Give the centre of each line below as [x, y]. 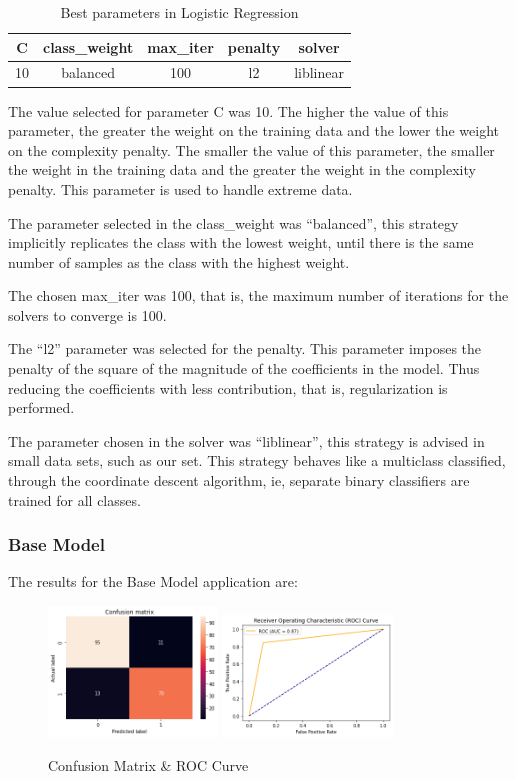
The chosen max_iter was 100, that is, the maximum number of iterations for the [258, 295]
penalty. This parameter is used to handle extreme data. [180, 188]
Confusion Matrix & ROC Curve [148, 764]
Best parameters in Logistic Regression [179, 12]
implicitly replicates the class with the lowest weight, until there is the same [241, 242]
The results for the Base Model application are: [153, 581]
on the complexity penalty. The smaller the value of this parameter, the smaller [251, 149]
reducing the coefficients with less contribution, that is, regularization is [228, 387]
